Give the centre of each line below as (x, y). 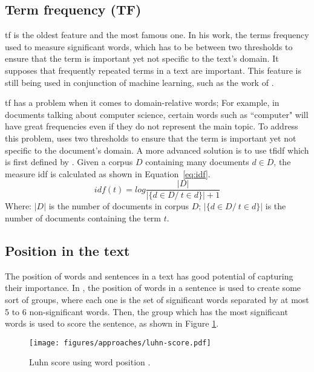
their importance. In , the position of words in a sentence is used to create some (153, 288)
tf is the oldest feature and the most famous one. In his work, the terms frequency (157, 35)
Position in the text (67, 250)
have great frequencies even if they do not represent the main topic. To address (152, 126)
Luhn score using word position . (90, 362)
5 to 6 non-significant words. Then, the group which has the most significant (146, 311)
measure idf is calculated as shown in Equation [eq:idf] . (108, 173)
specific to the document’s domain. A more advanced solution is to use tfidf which (157, 150)
